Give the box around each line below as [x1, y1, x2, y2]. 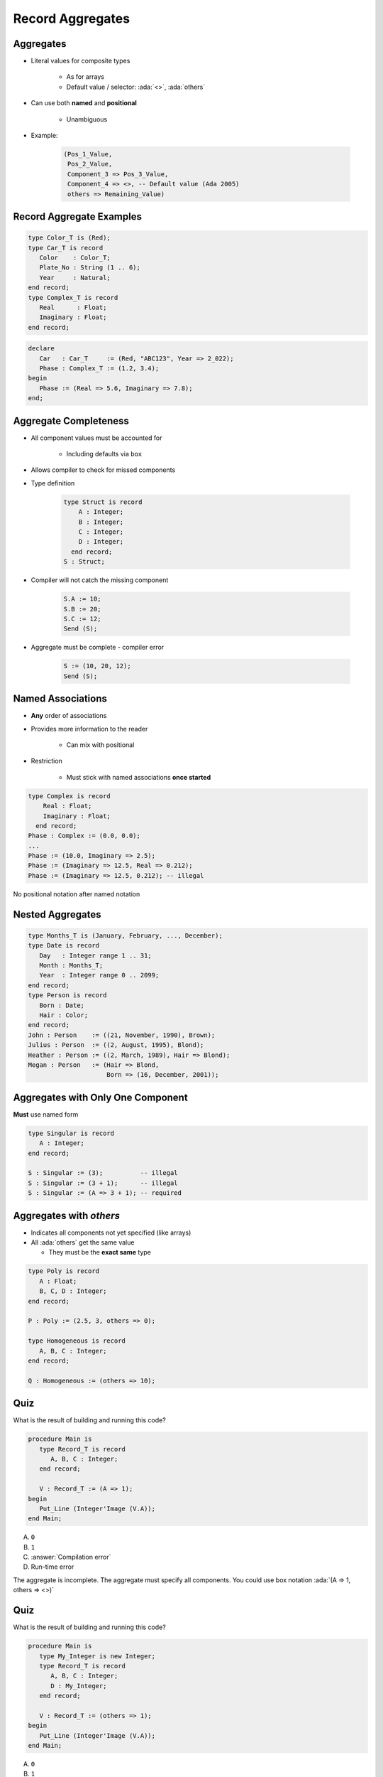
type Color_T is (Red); [28, 234, 111, 242]
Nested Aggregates [13, 908, 101, 920]
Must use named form [13, 1110, 79, 1119]
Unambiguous [66, 114, 108, 124]
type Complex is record [28, 792, 111, 800]
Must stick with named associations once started [66, 773, 211, 781]
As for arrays [66, 73, 104, 81]
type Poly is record [28, 1267, 99, 1275]
